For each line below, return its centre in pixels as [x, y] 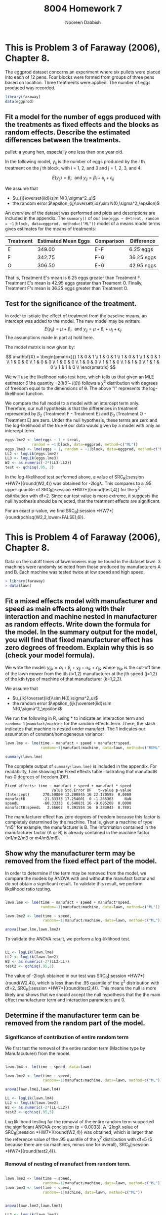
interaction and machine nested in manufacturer [81, 617]
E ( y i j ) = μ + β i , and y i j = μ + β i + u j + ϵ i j [83, 329]
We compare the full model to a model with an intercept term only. [72, 403]
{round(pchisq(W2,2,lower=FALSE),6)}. [45, 517]
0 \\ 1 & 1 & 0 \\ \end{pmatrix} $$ [83, 367]
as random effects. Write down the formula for [78, 624]
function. [35, 394]
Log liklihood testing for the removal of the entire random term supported [80, 1121]
